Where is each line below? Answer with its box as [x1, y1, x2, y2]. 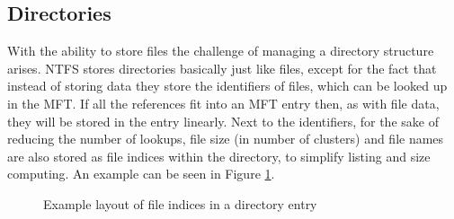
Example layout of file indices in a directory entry [43, 194, 317, 213]
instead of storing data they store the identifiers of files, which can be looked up [7, 76, 448, 95]
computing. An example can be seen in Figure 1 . [7, 164, 275, 183]
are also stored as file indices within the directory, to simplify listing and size [7, 146, 431, 165]
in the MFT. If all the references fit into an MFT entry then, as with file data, [7, 93, 440, 112]
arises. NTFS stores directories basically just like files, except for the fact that [7, 58, 437, 77]
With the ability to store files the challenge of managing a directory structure [7, 41, 434, 60]
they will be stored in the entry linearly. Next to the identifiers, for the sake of [7, 111, 439, 130]
